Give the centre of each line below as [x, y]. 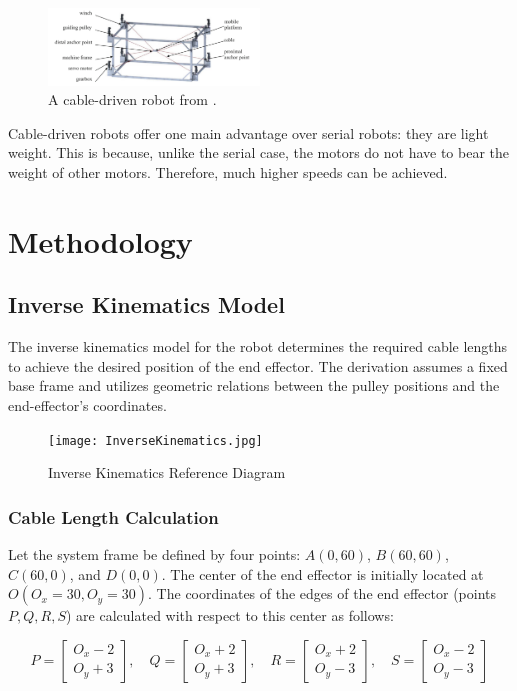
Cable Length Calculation [113, 516]
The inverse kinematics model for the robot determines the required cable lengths [258, 346]
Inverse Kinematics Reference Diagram [167, 472]
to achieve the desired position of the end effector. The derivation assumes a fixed [258, 365]
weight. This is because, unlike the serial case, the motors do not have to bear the [259, 152]
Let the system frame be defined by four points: [154, 554]
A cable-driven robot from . [132, 99]
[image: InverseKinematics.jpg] [155, 440]
